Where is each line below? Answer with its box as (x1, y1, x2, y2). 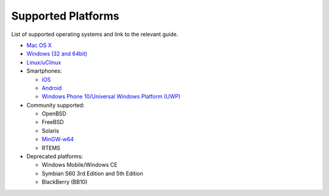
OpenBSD (41, 110, 66, 117)
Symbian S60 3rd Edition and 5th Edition (41, 170, 143, 177)
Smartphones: (26, 67, 62, 74)
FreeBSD (41, 118, 64, 126)
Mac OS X (26, 42, 52, 49)
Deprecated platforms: (26, 153, 83, 160)
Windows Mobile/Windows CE (41, 161, 118, 169)
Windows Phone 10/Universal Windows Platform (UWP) (41, 93, 181, 100)
